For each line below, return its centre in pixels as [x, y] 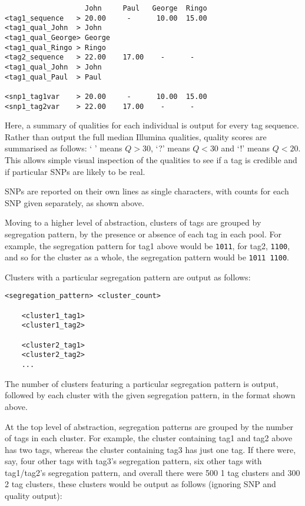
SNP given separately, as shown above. [74, 202]
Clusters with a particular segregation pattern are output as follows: [128, 277]
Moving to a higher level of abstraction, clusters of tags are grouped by [133, 222]
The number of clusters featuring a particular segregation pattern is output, [142, 383]
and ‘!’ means [246, 148]
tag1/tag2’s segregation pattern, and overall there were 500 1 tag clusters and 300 [152, 472]
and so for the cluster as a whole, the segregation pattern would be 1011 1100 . [147, 257]
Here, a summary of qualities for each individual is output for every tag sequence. [152, 125]
